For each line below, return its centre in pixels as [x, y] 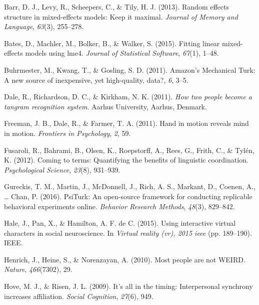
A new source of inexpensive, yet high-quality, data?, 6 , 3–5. [96, 80]
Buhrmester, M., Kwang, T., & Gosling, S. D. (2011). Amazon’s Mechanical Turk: [130, 69]
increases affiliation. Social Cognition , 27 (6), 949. [79, 296]
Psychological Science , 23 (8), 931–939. [62, 169]
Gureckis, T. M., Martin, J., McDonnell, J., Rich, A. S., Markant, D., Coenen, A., [130, 186]
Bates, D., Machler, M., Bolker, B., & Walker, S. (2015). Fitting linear [112, 43]
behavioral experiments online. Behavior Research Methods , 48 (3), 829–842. [119, 206]
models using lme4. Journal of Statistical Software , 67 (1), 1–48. [122, 53]
